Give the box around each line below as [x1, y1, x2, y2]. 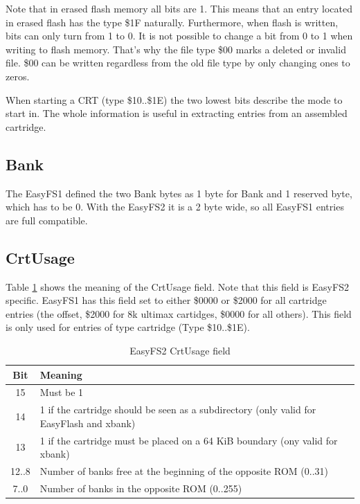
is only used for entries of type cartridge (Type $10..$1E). [6, 320, 250, 334]
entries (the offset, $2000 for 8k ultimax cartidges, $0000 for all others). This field [6, 306, 352, 321]
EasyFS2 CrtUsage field [129, 343, 231, 357]
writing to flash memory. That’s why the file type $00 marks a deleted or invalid [6, 42, 346, 56]
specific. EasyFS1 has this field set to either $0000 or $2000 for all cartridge [6, 293, 327, 307]
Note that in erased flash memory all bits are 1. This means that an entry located [6, 1, 353, 15]
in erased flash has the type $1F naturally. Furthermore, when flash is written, [6, 15, 339, 29]
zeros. [6, 69, 30, 83]
